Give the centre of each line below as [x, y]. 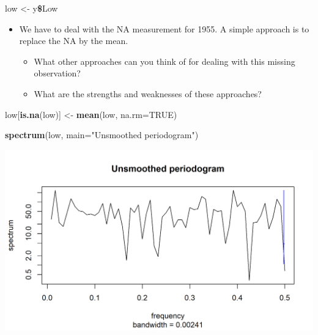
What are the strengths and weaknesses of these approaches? [148, 93]
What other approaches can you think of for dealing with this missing [165, 61]
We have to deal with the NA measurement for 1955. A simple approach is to [164, 28]
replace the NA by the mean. [74, 41]
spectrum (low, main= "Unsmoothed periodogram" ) [102, 135]
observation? [57, 73]
